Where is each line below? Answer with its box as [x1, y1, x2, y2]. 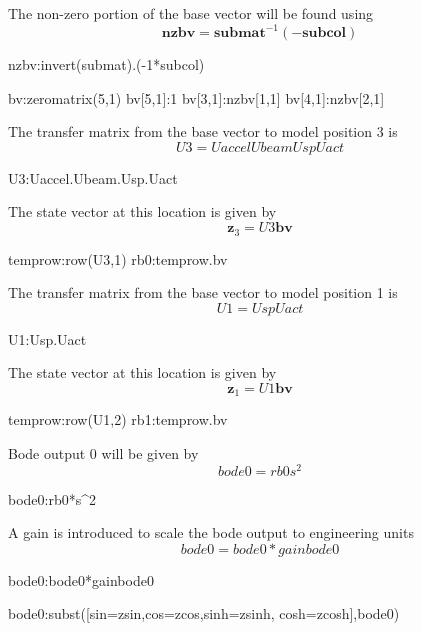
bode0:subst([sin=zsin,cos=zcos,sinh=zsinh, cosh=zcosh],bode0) [8, 603, 400, 624]
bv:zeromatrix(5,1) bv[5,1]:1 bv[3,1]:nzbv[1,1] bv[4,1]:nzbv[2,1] [8, 87, 385, 108]
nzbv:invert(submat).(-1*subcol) [8, 54, 205, 75]
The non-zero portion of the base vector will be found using [8, 3, 374, 23]
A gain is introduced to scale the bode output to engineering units [8, 522, 414, 543]
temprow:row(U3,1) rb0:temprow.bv [8, 248, 228, 269]
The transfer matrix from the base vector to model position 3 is [8, 121, 398, 142]
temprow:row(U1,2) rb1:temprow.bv [8, 409, 228, 430]
